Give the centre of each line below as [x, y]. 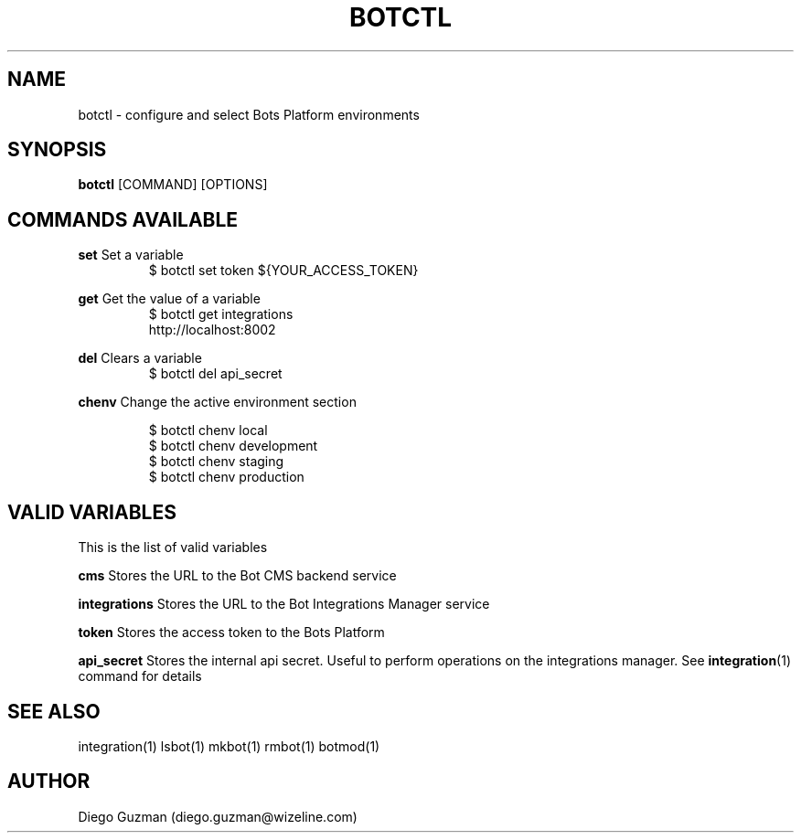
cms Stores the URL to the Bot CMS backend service [237, 576]
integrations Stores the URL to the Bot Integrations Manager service [284, 604]
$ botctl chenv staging [216, 462]
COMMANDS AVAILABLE [123, 219]
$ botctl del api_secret [215, 374]
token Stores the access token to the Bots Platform [231, 633]
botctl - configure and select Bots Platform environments [249, 114]
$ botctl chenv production [226, 477]
